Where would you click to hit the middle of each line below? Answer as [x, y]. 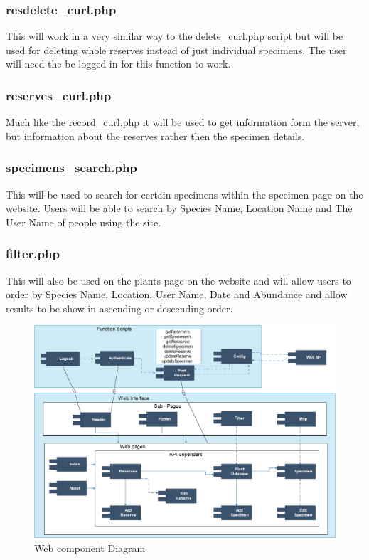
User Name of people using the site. [84, 222]
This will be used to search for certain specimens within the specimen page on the [184, 194]
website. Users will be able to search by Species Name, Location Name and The [179, 208]
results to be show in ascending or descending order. [119, 308]
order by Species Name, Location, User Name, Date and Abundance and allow [177, 294]
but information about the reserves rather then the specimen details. [155, 136]
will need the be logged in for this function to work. [118, 64]
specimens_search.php [71, 168]
